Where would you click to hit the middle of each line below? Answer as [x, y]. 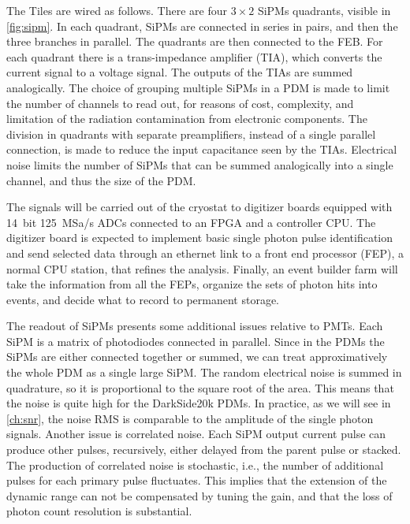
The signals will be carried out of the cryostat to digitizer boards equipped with [199, 207]
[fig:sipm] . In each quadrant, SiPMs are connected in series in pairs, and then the [202, 26]
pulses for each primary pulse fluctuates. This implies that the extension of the [197, 480]
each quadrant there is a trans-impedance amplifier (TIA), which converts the [194, 56]
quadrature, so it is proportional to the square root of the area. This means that [200, 387]
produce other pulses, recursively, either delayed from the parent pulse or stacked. [204, 450]
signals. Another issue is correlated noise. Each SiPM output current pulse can [196, 434]
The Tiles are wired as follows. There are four [117, 10]
